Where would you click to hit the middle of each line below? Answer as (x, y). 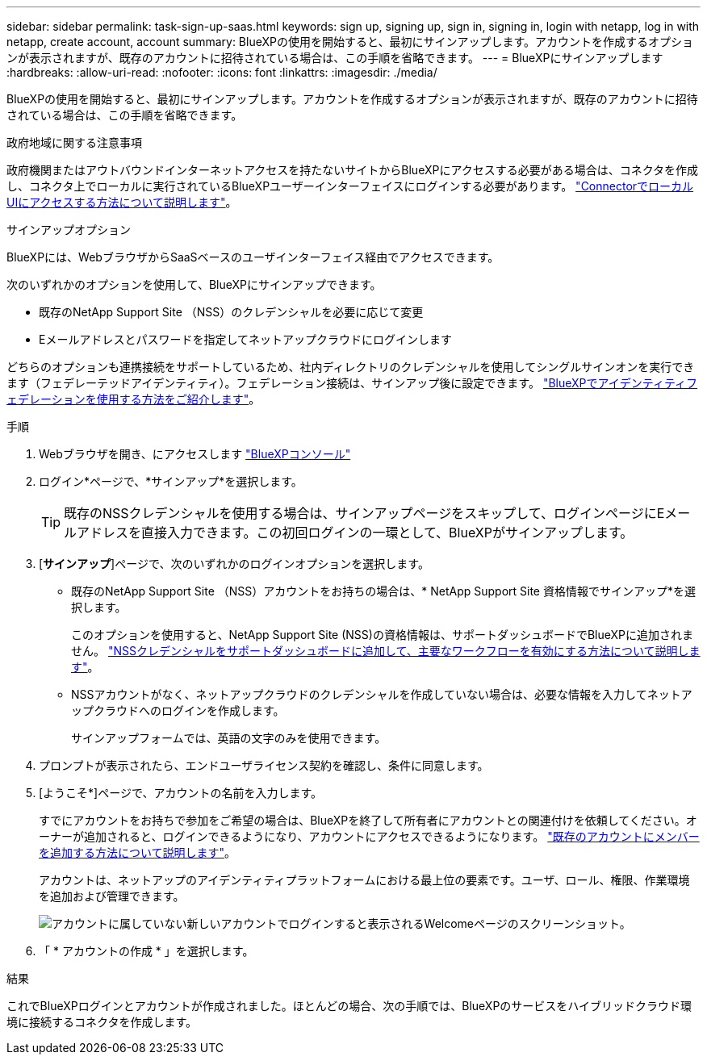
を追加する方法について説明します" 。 (138, 852)
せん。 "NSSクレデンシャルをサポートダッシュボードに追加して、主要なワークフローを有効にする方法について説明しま (386, 651)
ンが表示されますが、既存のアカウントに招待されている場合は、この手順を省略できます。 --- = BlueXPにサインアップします (335, 58)
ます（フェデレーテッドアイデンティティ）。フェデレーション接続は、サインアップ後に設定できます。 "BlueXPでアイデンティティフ (352, 383)
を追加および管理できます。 (112, 896)
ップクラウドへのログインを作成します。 (178, 710)
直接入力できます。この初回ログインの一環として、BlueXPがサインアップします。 (387, 533)
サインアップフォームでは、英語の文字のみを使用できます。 (229, 738)
